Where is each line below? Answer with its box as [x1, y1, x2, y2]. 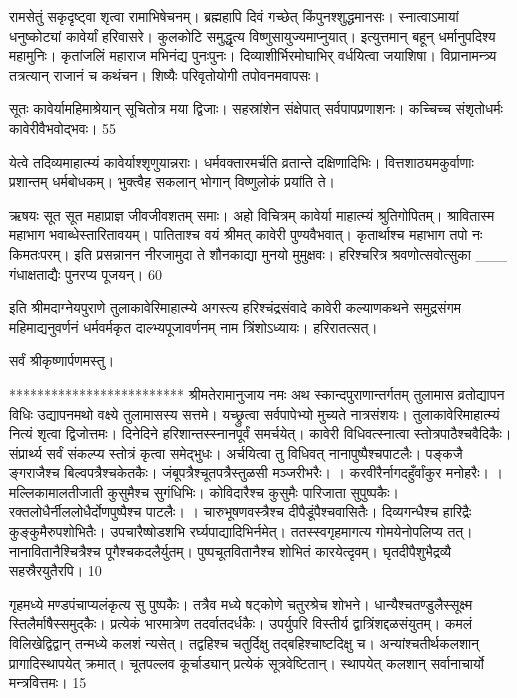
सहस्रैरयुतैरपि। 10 [9, 560, 102, 581]
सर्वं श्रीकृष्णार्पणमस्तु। [9, 350, 115, 371]
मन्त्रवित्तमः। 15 [9, 672, 87, 693]
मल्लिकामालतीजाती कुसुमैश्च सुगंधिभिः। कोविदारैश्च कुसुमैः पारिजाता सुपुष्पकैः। [9, 481, 399, 502]
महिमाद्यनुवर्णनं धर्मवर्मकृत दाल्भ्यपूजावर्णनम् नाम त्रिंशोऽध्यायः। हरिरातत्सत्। [9, 316, 378, 337]
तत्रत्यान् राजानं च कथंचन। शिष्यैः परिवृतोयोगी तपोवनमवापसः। [9, 64, 320, 85]
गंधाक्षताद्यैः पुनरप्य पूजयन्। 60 [9, 263, 162, 284]
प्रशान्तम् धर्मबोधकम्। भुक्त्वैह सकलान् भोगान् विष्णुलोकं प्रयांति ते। [9, 171, 336, 192]
